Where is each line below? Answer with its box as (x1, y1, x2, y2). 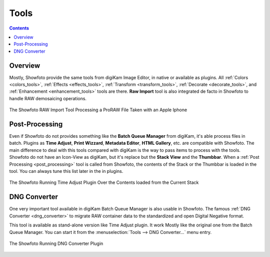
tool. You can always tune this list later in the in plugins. (9, 168, 123, 174)
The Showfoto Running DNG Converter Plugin (9, 240, 103, 246)
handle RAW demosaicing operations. (9, 95, 87, 101)
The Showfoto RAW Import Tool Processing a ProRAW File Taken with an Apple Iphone (9, 107, 187, 113)
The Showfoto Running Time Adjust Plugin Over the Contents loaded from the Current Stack (9, 179, 199, 185)
